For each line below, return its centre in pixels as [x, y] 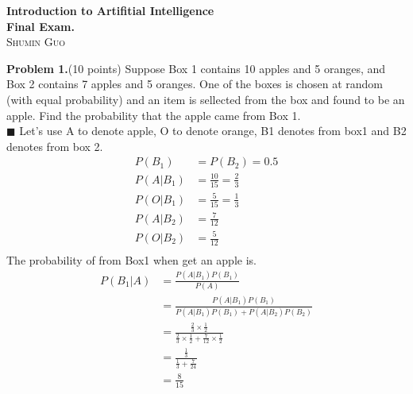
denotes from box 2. [55, 146]
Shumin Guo [36, 42]
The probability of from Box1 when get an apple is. [131, 259]
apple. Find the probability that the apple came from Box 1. [154, 115]
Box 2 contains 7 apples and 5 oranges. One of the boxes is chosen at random [195, 84]
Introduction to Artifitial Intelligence [110, 10]
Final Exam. [41, 26]
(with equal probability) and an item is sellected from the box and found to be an [206, 99]
